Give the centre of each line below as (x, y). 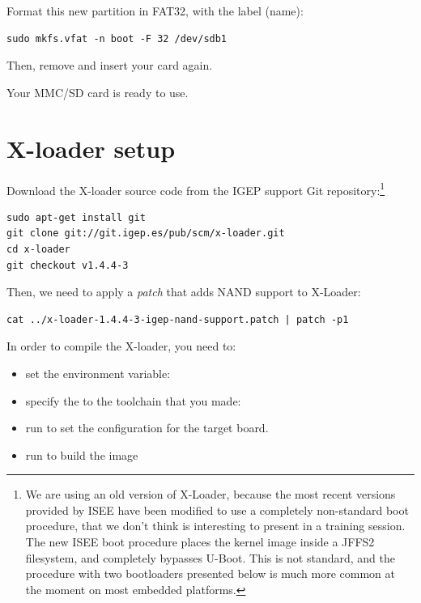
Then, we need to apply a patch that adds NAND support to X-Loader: (184, 292)
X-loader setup (91, 148)
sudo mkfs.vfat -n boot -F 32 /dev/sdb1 (117, 38)
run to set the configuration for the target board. (147, 428)
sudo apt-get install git (76, 217)
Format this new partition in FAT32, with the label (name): (155, 11)
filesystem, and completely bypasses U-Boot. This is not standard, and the (210, 557)
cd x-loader (38, 249)
